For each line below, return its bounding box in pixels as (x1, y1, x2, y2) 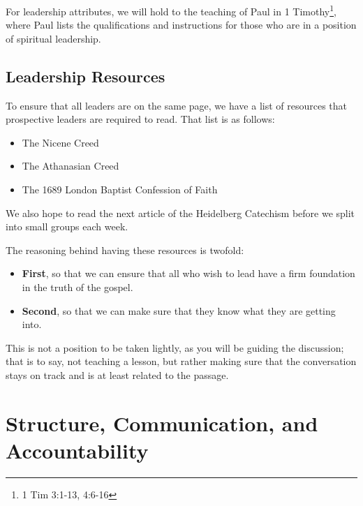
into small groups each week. (6, 219, 128, 234)
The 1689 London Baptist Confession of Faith (22, 182, 218, 197)
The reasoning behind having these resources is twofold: (6, 242, 244, 257)
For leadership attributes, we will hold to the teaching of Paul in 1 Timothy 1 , (6, 2, 336, 18)
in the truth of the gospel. (22, 279, 133, 294)
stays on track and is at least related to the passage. (6, 367, 229, 382)
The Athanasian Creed (22, 158, 119, 173)
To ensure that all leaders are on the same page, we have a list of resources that (6, 98, 348, 112)
